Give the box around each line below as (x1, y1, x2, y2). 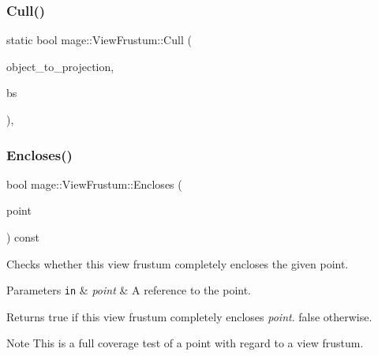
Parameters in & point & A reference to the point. (6, 282, 252, 298)
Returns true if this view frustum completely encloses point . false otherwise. (6, 308, 372, 324)
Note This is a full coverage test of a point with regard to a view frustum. (6, 335, 364, 351)
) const (6, 229, 40, 245)
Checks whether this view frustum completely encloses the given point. (6, 255, 349, 272)
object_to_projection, (6, 58, 114, 74)
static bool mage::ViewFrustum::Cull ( (6, 32, 192, 48)
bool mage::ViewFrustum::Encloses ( (6, 175, 182, 192)
